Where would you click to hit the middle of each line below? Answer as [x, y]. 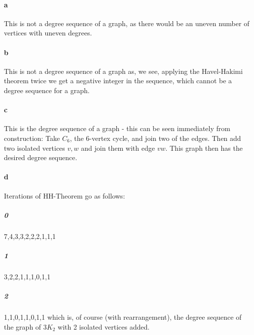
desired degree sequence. [41, 157]
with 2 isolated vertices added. [104, 326]
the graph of [23, 326]
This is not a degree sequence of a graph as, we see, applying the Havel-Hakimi [124, 71]
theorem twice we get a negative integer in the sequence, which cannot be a [118, 81]
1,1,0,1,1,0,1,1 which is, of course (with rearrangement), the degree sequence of [123, 317]
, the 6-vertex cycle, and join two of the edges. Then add [155, 138]
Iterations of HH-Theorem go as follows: [65, 195]
